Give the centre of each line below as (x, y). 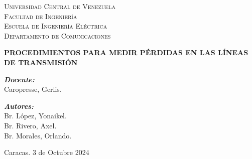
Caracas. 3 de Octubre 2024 (47, 152)
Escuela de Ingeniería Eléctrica (56, 26)
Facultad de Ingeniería (41, 16)
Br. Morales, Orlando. (38, 135)
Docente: (19, 79)
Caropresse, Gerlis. (33, 89)
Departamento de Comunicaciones (57, 35)
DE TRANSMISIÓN (41, 62)
